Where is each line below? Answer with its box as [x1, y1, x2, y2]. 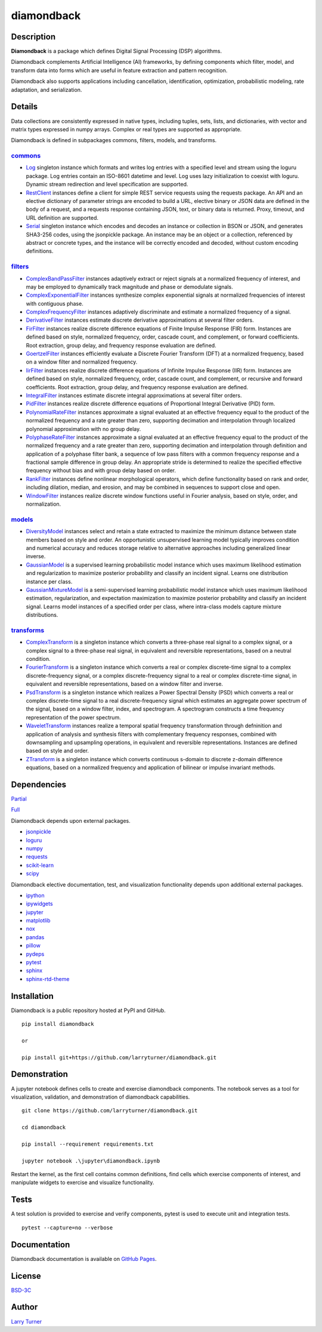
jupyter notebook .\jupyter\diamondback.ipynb [21, 1157, 160, 1164]
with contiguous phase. [26, 300, 83, 307]
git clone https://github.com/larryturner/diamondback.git [21, 1108, 198, 1114]
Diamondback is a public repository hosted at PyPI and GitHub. [11, 1007, 166, 1014]
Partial [11, 795, 27, 802]
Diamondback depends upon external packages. [11, 817, 131, 824]
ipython [26, 891, 45, 899]
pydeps [26, 950, 45, 958]
